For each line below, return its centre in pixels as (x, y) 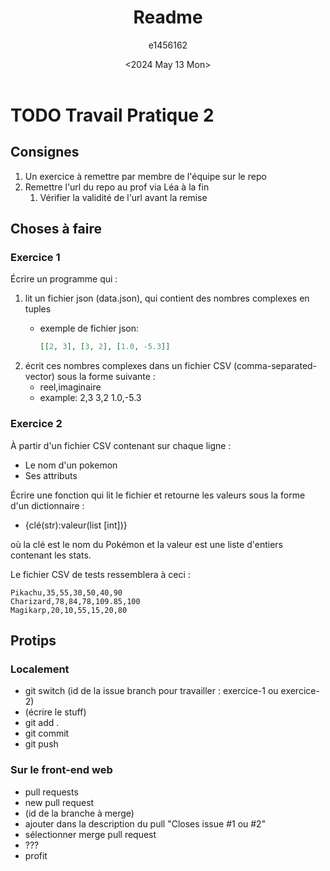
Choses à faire (56, 229)
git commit (47, 733)
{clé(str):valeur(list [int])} (76, 525)
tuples (38, 309)
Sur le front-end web (61, 770)
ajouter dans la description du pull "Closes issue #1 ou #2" (145, 823)
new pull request (59, 802)
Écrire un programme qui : (64, 279)
